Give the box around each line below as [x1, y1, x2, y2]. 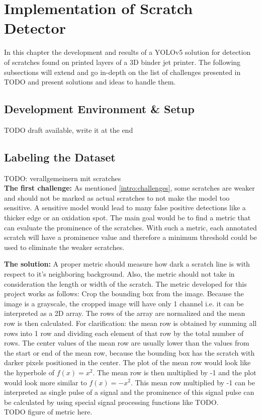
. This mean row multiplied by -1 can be [130, 377, 255, 387]
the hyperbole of [4, 367, 55, 377]
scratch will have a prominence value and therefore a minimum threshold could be [4, 232, 257, 242]
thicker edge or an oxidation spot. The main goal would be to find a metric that [4, 212, 251, 223]
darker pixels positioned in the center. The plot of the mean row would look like [4, 357, 251, 368]
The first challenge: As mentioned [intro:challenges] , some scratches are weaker [4, 183, 255, 193]
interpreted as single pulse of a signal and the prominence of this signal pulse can [4, 387, 254, 397]
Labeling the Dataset [4, 149, 116, 164]
